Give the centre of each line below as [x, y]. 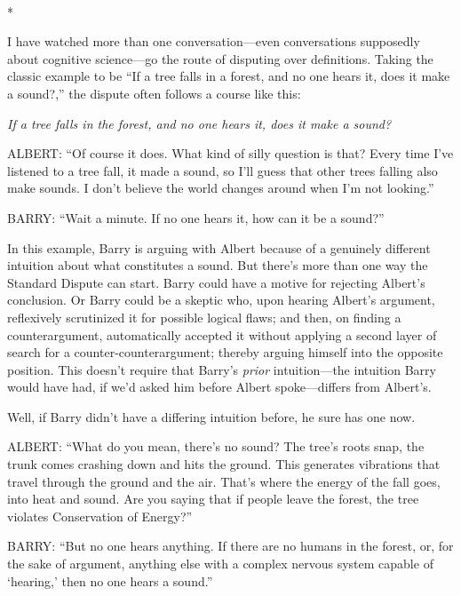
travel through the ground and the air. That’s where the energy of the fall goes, [224, 481]
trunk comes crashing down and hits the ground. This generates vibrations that [224, 464]
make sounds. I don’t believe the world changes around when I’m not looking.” [221, 188]
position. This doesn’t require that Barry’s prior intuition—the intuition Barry [222, 369]
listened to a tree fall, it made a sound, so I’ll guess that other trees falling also [223, 170]
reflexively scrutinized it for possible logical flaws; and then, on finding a [204, 317]
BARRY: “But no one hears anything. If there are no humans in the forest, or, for [230, 546]
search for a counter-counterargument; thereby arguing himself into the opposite [225, 352]
